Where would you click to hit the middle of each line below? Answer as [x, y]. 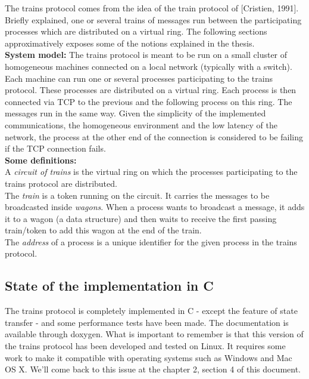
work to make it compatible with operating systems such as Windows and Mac [149, 357]
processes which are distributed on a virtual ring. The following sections [136, 31]
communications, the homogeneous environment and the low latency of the [141, 124]
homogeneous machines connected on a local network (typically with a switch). [149, 66]
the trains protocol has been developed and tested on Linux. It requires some [145, 346]
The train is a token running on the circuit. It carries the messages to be [137, 195]
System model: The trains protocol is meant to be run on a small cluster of [146, 55]
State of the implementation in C [109, 286]
